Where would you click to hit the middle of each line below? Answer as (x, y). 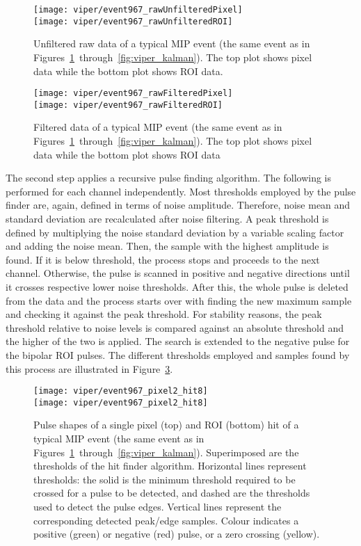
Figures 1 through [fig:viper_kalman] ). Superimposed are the (166, 452)
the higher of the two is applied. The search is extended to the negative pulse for (178, 341)
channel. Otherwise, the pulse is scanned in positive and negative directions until (178, 273)
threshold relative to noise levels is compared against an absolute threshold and (175, 327)
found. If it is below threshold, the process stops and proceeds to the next (163, 259)
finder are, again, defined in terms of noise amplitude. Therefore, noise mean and (178, 205)
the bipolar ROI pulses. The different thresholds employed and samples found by (178, 354)
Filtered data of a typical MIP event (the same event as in (158, 127)
